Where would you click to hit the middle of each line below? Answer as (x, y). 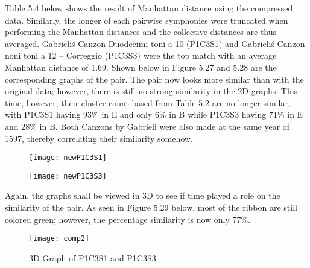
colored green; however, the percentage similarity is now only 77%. (128, 219)
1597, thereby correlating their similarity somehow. (99, 138)
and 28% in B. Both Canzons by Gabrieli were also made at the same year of (147, 126)
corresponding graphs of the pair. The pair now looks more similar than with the (154, 79)
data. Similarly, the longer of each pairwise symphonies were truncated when (147, 20)
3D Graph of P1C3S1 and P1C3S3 (93, 257)
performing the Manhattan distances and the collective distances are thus (141, 32)
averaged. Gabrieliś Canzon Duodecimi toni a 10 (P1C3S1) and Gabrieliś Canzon (155, 43)
